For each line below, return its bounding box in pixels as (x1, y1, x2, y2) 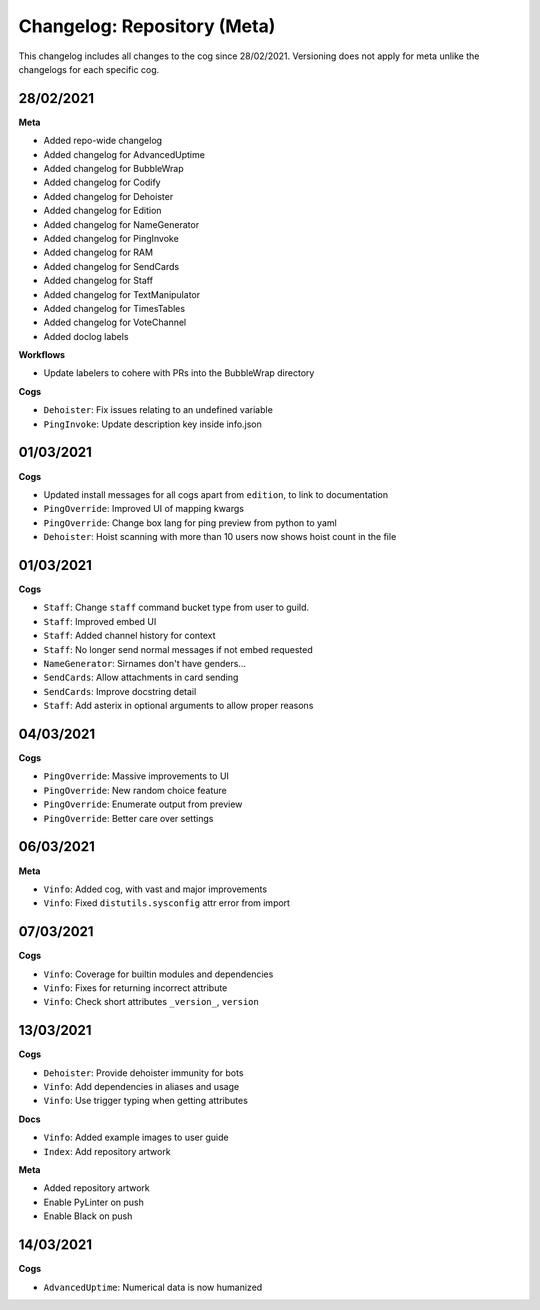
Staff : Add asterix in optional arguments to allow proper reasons (43, 700, 314, 712)
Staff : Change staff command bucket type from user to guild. (43, 601, 310, 614)
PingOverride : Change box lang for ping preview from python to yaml (43, 516, 337, 529)
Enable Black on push (43, 1210, 133, 1222)
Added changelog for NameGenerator (43, 218, 200, 230)
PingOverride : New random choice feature (43, 784, 227, 796)
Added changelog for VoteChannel (43, 316, 187, 329)
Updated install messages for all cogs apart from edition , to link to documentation (43, 488, 389, 500)
